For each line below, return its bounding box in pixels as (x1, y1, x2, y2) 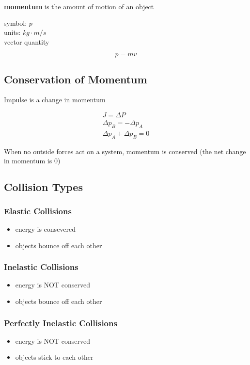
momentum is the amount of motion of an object (4, 1, 154, 11)
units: (4, 27, 21, 37)
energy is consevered (15, 224, 76, 234)
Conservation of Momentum (4, 71, 147, 86)
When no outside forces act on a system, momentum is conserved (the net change (4, 146, 246, 156)
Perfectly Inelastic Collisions (4, 317, 117, 329)
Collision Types (4, 179, 83, 194)
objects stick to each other (15, 352, 94, 362)
